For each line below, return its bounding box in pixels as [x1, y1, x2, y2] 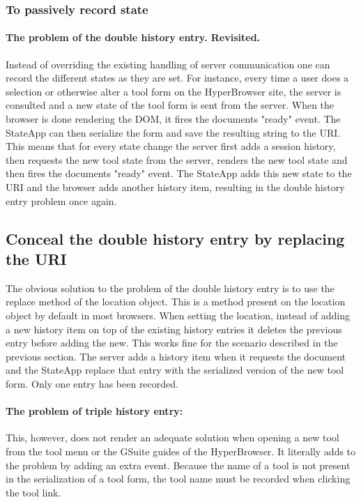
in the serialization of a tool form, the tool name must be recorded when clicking [6, 471, 351, 486]
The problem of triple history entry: [6, 404, 183, 418]
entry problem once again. [6, 193, 117, 208]
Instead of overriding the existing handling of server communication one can [6, 56, 330, 71]
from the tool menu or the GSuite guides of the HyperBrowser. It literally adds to [6, 443, 356, 458]
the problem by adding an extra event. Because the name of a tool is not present [6, 457, 351, 472]
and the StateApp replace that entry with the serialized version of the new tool [6, 363, 344, 377]
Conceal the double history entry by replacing [6, 227, 345, 249]
